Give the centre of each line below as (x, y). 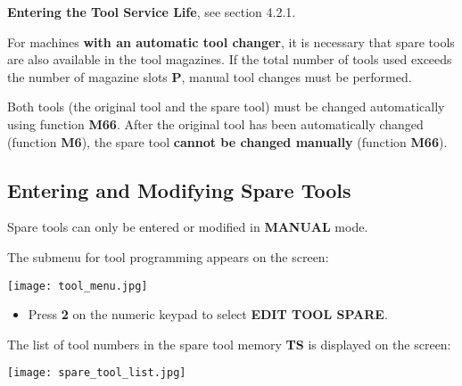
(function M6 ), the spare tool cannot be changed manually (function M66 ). (227, 141)
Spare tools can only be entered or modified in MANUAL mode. (188, 227)
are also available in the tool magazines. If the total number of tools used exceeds (230, 59)
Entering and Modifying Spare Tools (179, 189)
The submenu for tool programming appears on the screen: (168, 256)
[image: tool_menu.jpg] (78, 286)
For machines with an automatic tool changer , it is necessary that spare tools (231, 41)
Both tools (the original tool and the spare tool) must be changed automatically (226, 107)
